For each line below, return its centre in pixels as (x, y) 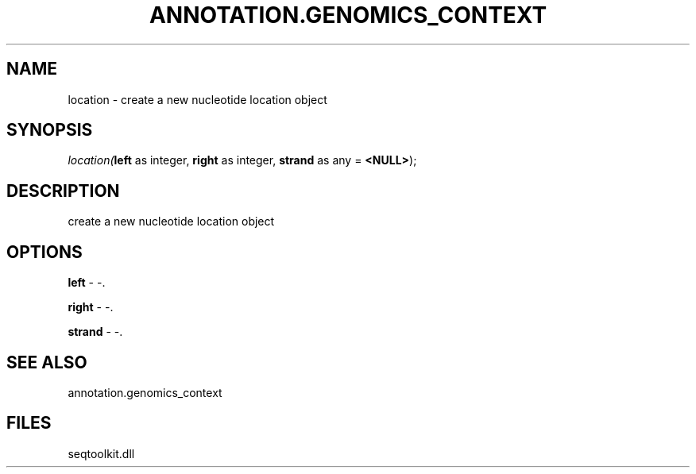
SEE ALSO (47, 362)
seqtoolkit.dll (101, 453)
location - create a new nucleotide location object (197, 99)
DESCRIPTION (63, 191)
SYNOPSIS (50, 130)
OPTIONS (44, 252)
